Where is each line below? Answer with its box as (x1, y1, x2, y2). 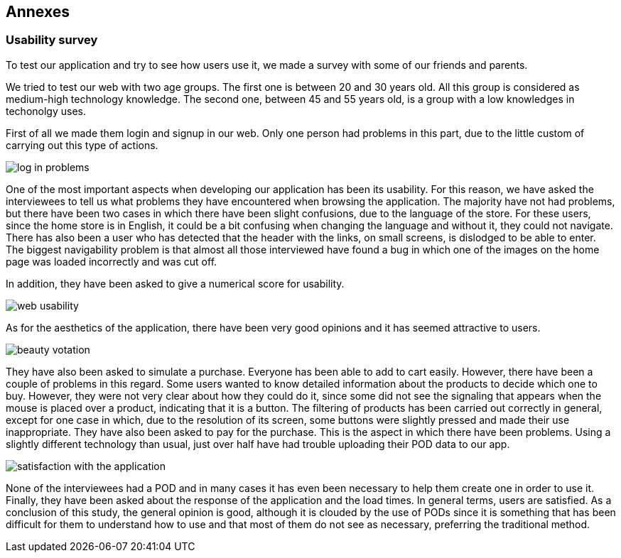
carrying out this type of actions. (6, 138, 158, 151)
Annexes (6, 3, 70, 21)
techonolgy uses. (6, 104, 86, 117)
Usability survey (6, 33, 98, 48)
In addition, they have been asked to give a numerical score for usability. (6, 277, 345, 290)
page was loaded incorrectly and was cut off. (6, 255, 217, 268)
